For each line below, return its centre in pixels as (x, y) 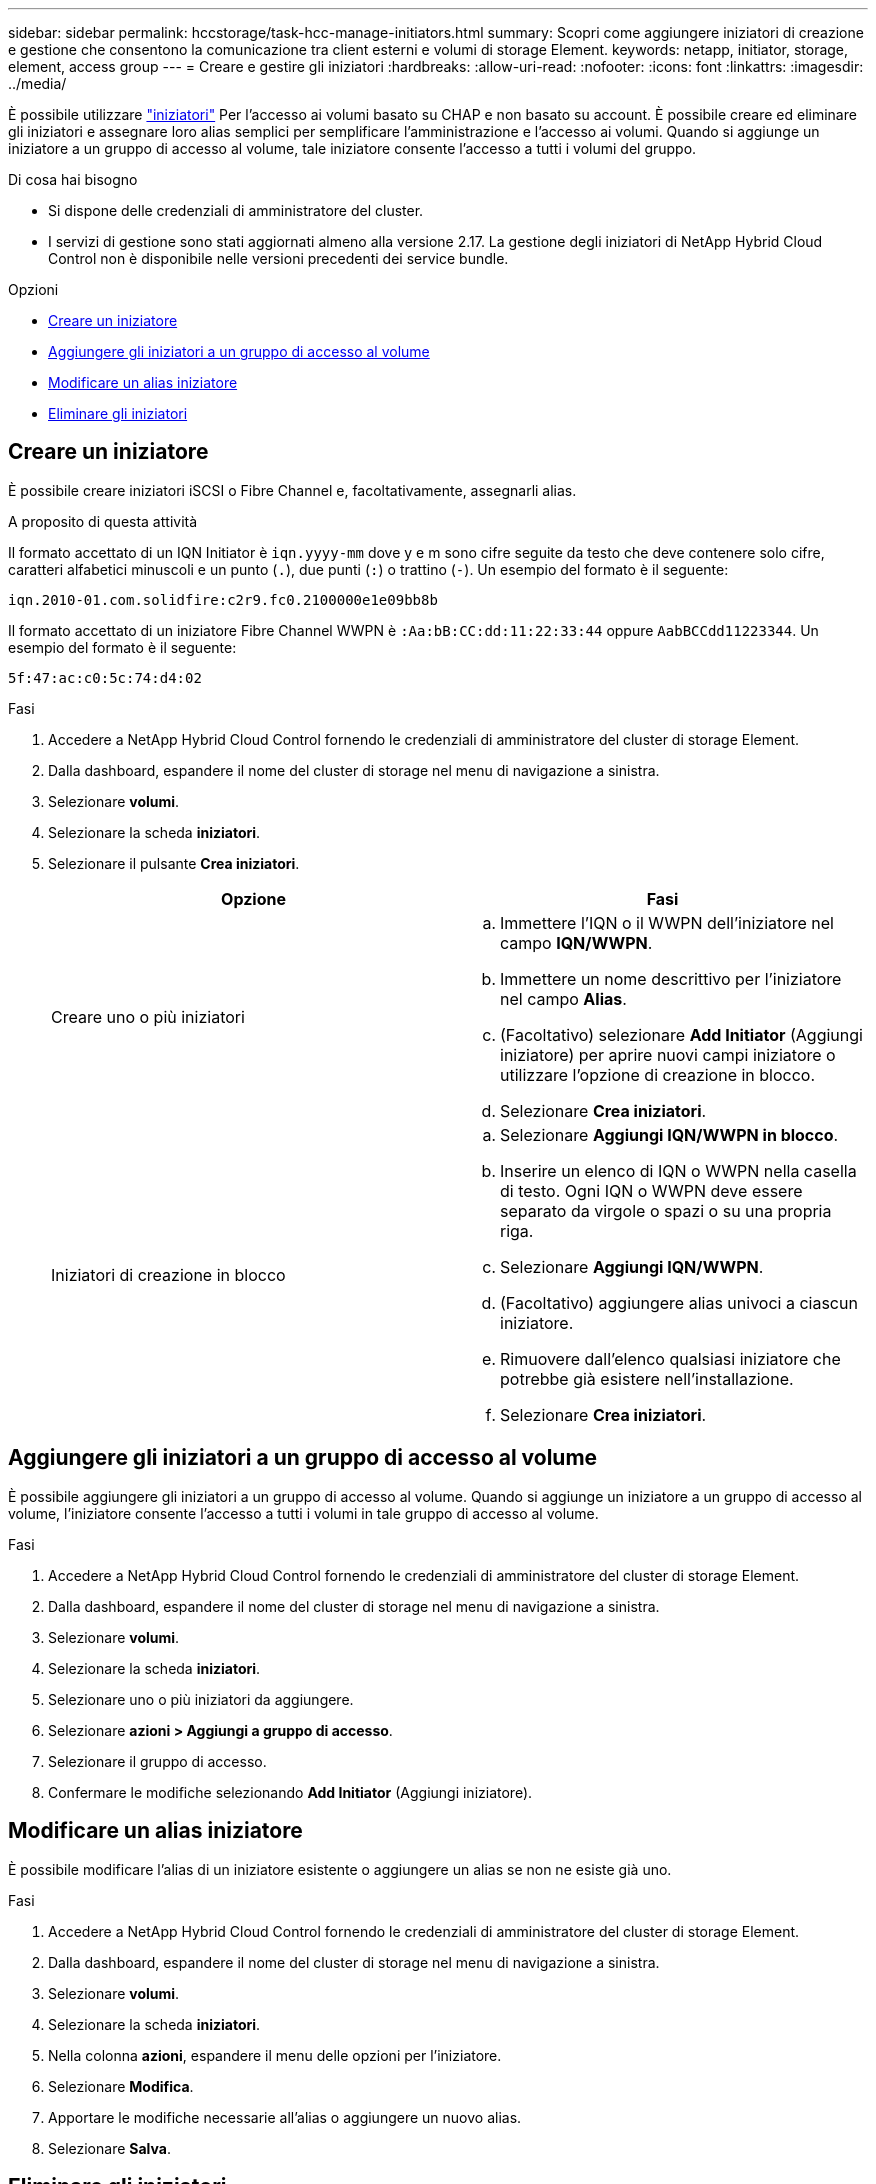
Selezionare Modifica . (121, 2086)
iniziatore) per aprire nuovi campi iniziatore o (668, 1054)
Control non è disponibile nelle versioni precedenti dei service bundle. (278, 258)
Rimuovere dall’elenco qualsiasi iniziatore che (670, 1358)
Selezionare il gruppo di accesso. (157, 1761)
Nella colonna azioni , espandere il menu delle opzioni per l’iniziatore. (275, 2055)
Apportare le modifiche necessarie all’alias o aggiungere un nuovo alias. (285, 2117)
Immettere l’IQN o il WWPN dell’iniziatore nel (667, 922)
